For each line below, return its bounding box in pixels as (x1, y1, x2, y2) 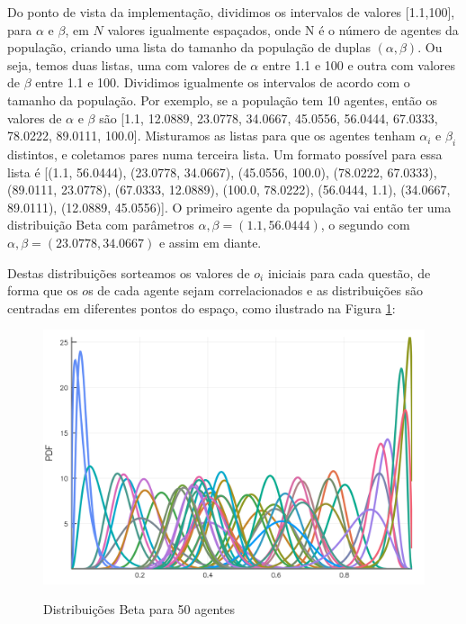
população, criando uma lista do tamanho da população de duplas (7, 38, 371, 57)
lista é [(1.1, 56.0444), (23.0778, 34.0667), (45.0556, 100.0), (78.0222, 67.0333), (7, 162, 437, 181)
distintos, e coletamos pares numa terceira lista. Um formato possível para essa (7, 144, 443, 163)
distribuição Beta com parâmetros (7, 215, 194, 234)
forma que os (7, 281, 78, 300)
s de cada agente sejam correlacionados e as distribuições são (88, 281, 424, 300)
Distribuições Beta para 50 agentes (43, 600, 236, 619)
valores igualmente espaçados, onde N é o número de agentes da (107, 20, 459, 39)
